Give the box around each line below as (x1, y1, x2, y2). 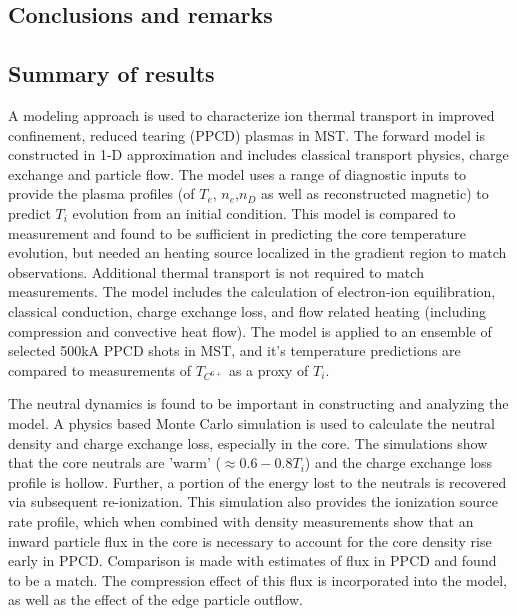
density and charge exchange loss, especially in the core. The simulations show (8, 432, 488, 453)
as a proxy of (228, 359, 309, 380)
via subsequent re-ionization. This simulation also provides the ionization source (8, 491, 498, 512)
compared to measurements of (8, 359, 191, 380)
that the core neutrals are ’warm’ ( (8, 452, 221, 473)
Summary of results (8, 58, 215, 89)
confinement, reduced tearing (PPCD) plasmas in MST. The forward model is (8, 124, 485, 145)
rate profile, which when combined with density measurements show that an (8, 511, 474, 532)
